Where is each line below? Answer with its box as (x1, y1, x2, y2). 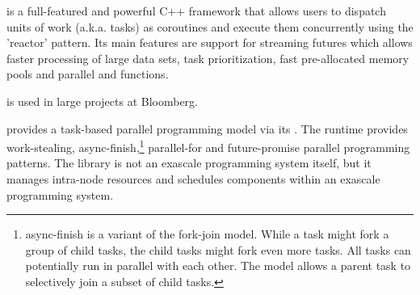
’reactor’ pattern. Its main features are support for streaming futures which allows (6, 34, 413, 51)
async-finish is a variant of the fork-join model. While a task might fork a (25, 225, 389, 242)
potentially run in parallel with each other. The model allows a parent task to (25, 257, 411, 274)
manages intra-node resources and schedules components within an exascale (6, 171, 380, 187)
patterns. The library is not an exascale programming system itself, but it (6, 154, 372, 171)
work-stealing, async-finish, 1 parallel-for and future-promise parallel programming (6, 137, 410, 155)
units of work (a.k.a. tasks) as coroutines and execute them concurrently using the (6, 18, 414, 35)
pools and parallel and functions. (6, 65, 169, 82)
